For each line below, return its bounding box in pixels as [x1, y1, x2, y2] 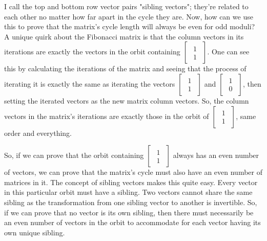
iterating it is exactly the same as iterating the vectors [4, 78, 175, 89]
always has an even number [173, 150, 259, 160]
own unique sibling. [4, 227, 65, 237]
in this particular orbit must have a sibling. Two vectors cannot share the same [4, 187, 253, 197]
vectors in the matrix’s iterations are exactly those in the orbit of [4, 110, 209, 121]
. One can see [207, 46, 250, 57]
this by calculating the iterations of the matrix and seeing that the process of [4, 63, 247, 74]
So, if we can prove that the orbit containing [4, 150, 144, 160]
